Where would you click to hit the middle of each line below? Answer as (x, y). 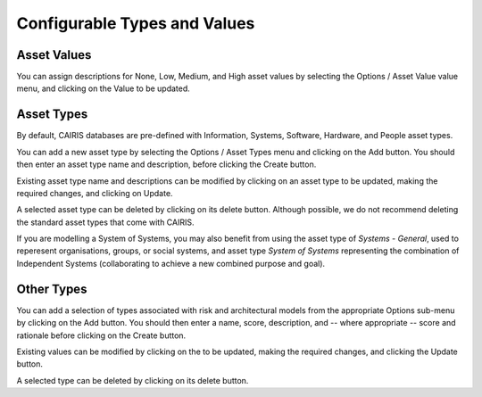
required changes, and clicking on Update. (95, 193)
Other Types (52, 289)
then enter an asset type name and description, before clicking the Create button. (166, 164)
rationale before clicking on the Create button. (101, 335)
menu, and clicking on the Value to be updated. (104, 88)
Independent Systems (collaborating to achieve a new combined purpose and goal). (171, 263)
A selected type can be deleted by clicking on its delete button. (133, 380)
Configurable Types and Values (136, 23)
